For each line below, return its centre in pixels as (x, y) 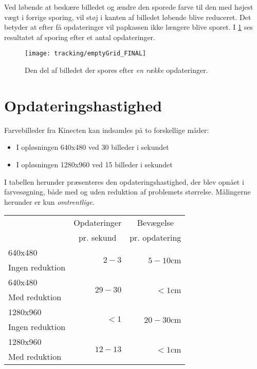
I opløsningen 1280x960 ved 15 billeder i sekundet (94, 164)
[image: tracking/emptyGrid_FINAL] (86, 54)
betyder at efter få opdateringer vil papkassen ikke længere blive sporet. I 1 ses (129, 27)
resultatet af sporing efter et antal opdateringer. (80, 37)
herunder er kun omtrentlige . (49, 201)
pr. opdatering (155, 238)
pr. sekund (97, 238)
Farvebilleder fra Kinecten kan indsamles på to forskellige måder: (107, 130)
